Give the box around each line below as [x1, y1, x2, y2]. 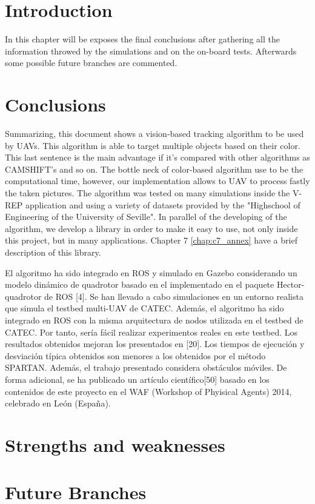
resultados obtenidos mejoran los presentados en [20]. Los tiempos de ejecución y [5, 337, 305, 350]
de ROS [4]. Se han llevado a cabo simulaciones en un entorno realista [44, 290, 303, 302]
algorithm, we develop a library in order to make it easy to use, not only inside [5, 222, 298, 234]
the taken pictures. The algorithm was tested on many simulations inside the [5, 187, 290, 199]
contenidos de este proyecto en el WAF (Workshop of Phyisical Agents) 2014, [5, 385, 292, 397]
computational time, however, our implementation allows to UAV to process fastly [5, 174, 310, 187]
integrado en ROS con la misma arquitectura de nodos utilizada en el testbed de [5, 313, 303, 326]
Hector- [276, 278, 305, 291]
